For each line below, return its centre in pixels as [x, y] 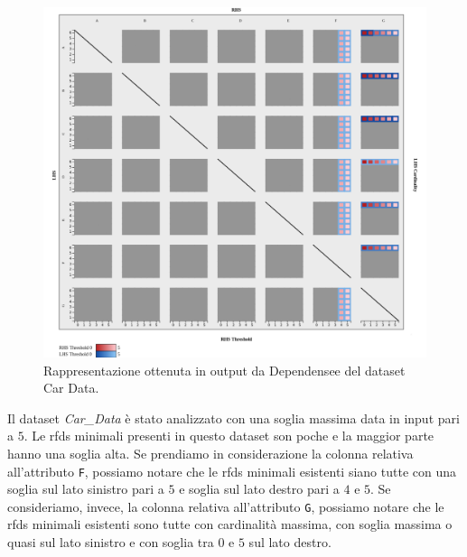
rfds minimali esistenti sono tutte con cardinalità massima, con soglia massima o [230, 524]
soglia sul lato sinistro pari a [86, 489]
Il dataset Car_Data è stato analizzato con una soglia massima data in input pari [233, 418]
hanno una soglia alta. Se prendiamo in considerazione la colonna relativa [210, 453]
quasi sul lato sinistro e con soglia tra [111, 542]
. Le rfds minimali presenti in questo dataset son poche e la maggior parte [229, 436]
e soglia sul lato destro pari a [259, 489]
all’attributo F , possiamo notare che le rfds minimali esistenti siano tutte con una [232, 471]
